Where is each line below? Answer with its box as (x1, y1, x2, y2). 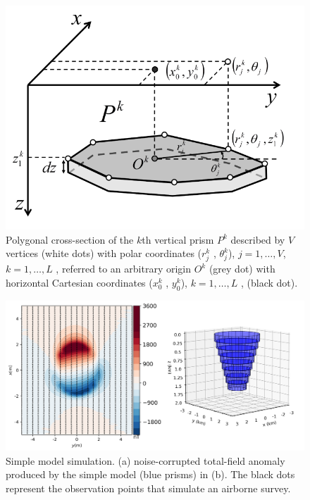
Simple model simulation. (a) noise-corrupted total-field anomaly (6, 453, 285, 468)
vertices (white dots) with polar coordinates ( (6, 246, 202, 261)
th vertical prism (142, 232, 214, 246)
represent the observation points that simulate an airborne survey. (6, 480, 291, 495)
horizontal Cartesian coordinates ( (6, 275, 153, 290)
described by (230, 232, 285, 246)
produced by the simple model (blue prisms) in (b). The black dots (6, 467, 295, 482)
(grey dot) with (209, 261, 275, 276)
